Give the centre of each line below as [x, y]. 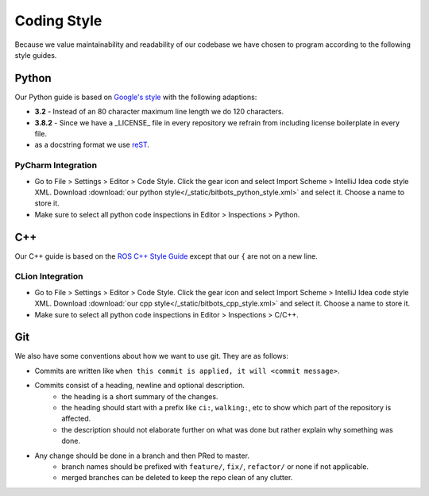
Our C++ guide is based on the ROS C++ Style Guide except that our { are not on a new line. [166, 256]
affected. [76, 419]
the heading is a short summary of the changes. [140, 396]
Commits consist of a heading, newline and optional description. [140, 386]
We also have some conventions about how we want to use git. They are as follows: [152, 356]
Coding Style [58, 21]
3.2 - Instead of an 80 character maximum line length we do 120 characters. [159, 112]
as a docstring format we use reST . [92, 145]
